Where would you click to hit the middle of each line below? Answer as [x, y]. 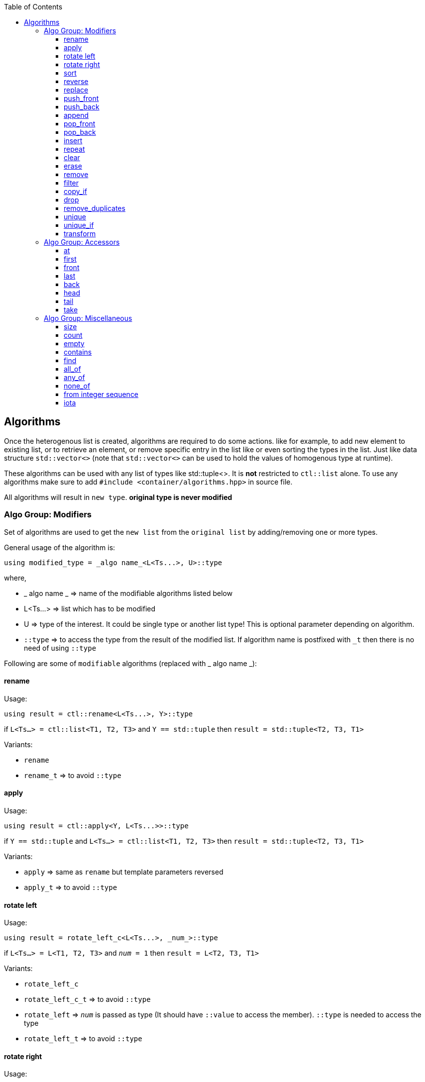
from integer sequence [101, 394]
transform [80, 234]
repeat [74, 149]
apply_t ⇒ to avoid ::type [71, 887]
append [76, 115]
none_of [77, 386]
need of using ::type [60, 648]
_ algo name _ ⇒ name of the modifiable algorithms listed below [128, 593]
